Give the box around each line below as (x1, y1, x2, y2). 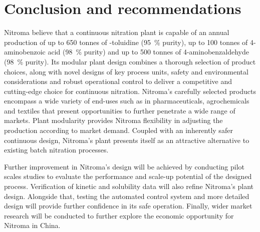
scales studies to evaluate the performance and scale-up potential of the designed (4, 171, 252, 181)
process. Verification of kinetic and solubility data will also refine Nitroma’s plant (4, 181, 253, 191)
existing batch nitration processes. (4, 144, 109, 155)
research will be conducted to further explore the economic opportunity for (4, 210, 234, 220)
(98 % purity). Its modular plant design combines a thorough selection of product (4, 56, 256, 66)
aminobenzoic (4, 46, 46, 57)
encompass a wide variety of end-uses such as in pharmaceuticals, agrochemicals (4, 95, 249, 106)
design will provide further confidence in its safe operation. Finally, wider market (4, 200, 252, 211)
